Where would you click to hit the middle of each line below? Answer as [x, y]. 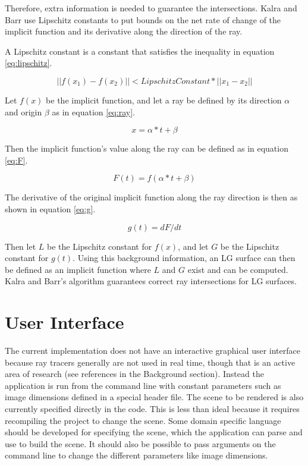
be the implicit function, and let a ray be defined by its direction [164, 100]
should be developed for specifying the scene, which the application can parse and [154, 432]
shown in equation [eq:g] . [50, 208]
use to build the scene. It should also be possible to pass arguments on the [140, 443]
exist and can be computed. [238, 269]
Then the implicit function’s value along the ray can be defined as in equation [147, 148]
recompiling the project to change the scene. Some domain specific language [143, 420]
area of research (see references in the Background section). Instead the [134, 374]
